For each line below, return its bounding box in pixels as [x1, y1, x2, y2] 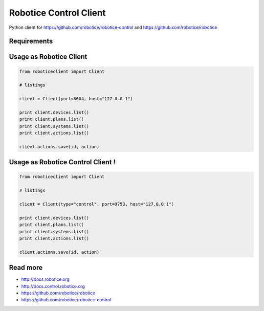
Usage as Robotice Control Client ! [9, 158, 116, 166]
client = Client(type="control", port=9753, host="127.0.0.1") [19, 201, 175, 207]
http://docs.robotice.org [21, 276, 70, 282]
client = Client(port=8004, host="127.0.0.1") [19, 96, 133, 102]
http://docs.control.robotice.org [21, 283, 85, 289]
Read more [9, 264, 43, 272]
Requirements [9, 37, 53, 45]
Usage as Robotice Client [9, 53, 88, 61]
